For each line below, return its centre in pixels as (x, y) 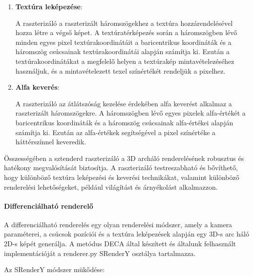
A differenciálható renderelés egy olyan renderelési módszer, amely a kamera (118, 224)
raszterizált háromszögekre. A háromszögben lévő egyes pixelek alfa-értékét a (130, 113)
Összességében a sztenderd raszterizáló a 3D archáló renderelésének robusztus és (124, 158)
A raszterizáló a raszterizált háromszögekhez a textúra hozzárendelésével (124, 23)
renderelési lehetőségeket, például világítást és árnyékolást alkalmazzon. (111, 187)
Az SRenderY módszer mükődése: (54, 269)
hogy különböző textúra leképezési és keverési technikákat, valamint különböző (122, 177)
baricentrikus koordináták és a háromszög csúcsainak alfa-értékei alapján (124, 122)
